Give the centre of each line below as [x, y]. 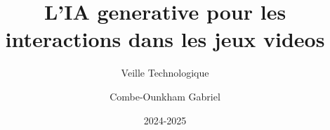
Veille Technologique [165, 73]
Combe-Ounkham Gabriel [165, 96]
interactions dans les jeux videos [165, 39]
